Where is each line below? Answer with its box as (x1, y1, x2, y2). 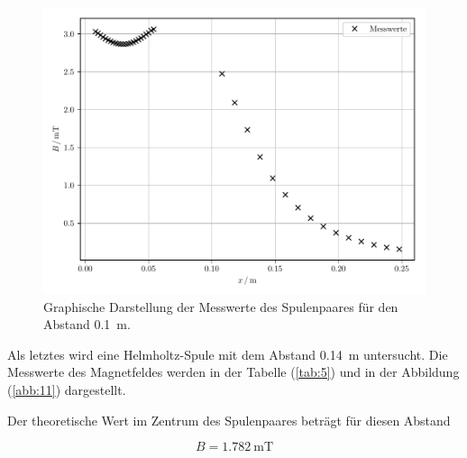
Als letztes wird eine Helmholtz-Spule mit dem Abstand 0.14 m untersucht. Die (7, 344, 448, 363)
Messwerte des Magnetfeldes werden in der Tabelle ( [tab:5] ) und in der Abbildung (7, 362, 460, 381)
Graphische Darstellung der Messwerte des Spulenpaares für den (43, 297, 398, 316)
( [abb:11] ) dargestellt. (7, 380, 126, 398)
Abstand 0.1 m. (43, 315, 131, 334)
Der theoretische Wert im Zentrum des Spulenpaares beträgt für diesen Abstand (7, 410, 451, 429)
